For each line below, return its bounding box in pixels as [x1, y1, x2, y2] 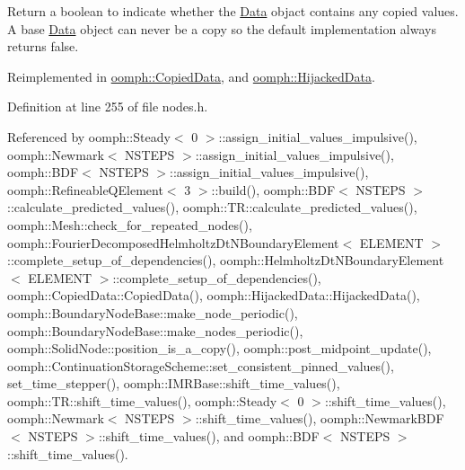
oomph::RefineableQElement [7, 180, 163, 199]
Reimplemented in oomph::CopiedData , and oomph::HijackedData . [7, 67, 375, 85]
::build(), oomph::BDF [211, 180, 336, 199]
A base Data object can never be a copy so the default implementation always [7, 19, 436, 38]
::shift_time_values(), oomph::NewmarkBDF [195, 409, 444, 428]
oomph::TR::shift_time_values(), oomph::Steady [7, 391, 277, 410]
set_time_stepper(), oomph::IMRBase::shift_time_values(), [7, 374, 340, 393]
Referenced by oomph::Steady [7, 127, 171, 146]
